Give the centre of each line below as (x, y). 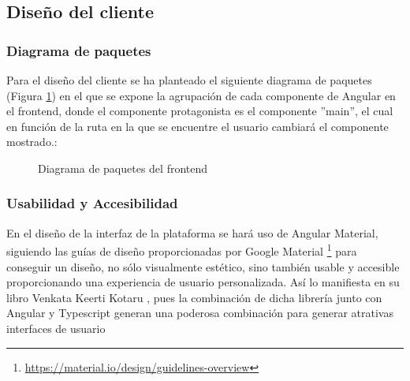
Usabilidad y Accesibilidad (92, 203)
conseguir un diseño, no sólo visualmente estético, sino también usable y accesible (203, 266)
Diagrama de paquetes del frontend (123, 168)
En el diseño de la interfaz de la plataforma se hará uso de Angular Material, (192, 232)
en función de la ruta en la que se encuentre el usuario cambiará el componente (198, 126)
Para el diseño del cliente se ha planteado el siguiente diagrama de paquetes (189, 80)
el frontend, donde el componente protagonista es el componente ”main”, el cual (200, 111)
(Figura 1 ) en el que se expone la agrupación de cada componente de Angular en (201, 95)
